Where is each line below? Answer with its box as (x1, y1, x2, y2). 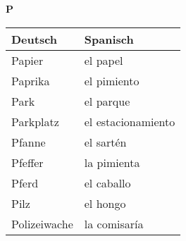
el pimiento (84, 72, 139, 89)
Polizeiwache (11, 215, 73, 232)
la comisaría (84, 215, 144, 232)
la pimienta (84, 154, 140, 171)
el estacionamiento (84, 113, 175, 130)
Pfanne (11, 133, 46, 150)
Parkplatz (11, 113, 59, 130)
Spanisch (84, 30, 134, 47)
